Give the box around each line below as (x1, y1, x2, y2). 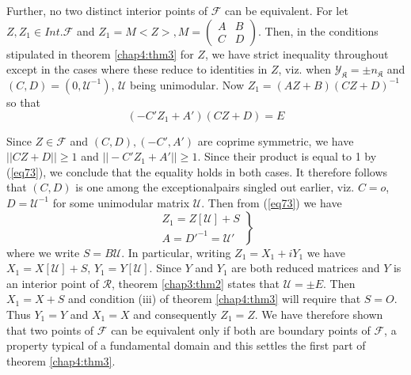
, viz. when (278, 61, 332, 78)
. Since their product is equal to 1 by (197, 148, 377, 165)
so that (6, 93, 40, 110)
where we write (6, 244, 80, 260)
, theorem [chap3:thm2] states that (111, 275, 280, 291)
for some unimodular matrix (52, 194, 190, 210)
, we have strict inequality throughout (204, 45, 389, 62)
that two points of (6, 321, 94, 338)
